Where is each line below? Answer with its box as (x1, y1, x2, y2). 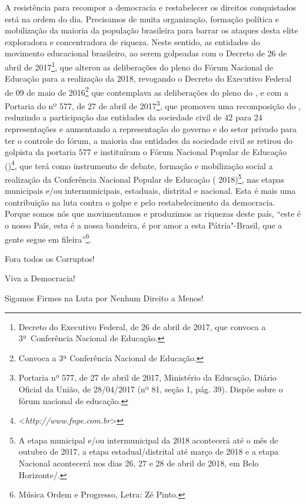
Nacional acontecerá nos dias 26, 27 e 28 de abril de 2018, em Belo (18, 456, 259, 469)
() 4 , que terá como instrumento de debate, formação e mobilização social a (5, 157, 273, 172)
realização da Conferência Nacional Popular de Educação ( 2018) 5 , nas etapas (5, 171, 285, 185)
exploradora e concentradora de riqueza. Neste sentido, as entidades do (5, 35, 260, 48)
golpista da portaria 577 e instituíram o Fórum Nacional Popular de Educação (5, 146, 287, 158)
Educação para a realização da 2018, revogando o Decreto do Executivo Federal (5, 72, 292, 85)
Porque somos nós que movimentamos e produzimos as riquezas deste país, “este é (5, 207, 301, 220)
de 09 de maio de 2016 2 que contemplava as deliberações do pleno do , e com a (5, 84, 288, 98)
